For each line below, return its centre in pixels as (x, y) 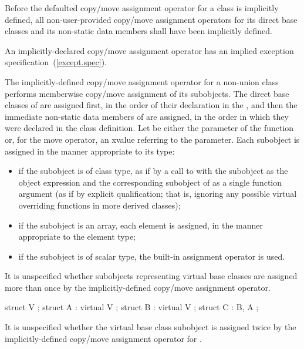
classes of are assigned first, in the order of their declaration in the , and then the (151, 105)
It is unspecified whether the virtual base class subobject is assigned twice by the (151, 327)
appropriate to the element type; (77, 236)
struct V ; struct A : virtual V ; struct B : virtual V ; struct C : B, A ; (132, 307)
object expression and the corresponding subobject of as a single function (150, 182)
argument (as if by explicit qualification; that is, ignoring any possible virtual (158, 194)
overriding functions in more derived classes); (99, 205)
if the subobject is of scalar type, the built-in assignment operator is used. (152, 256)
